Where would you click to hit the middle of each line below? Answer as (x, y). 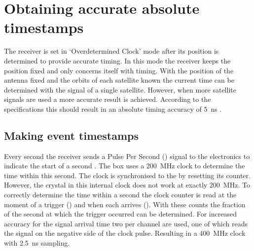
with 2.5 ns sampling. (37, 243)
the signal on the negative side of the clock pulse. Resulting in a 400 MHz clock (125, 233)
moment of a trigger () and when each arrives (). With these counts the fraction (125, 204)
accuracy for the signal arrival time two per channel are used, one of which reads (126, 223)
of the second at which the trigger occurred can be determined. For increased (120, 214)
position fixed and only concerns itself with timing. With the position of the (119, 70)
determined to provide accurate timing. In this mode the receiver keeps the (117, 60)
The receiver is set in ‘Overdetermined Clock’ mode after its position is (111, 51)
